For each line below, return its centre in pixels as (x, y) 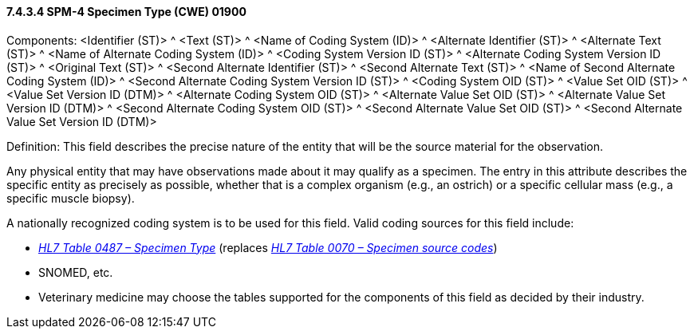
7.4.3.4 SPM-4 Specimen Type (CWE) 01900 (126, 12)
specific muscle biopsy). (71, 198)
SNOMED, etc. (76, 272)
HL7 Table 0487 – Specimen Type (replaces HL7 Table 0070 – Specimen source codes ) (268, 247)
